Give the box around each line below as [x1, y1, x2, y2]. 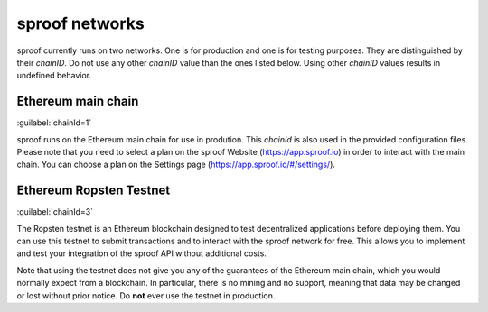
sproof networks [16, 14, 145, 33]
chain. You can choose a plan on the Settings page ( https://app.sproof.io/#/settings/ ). [16, 159, 336, 170]
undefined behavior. [16, 70, 92, 81]
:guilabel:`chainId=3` [16, 206, 94, 217]
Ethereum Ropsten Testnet [16, 183, 171, 198]
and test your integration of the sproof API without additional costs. [16, 248, 267, 259]
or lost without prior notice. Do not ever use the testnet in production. [16, 289, 276, 301]
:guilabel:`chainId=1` [16, 117, 92, 128]
